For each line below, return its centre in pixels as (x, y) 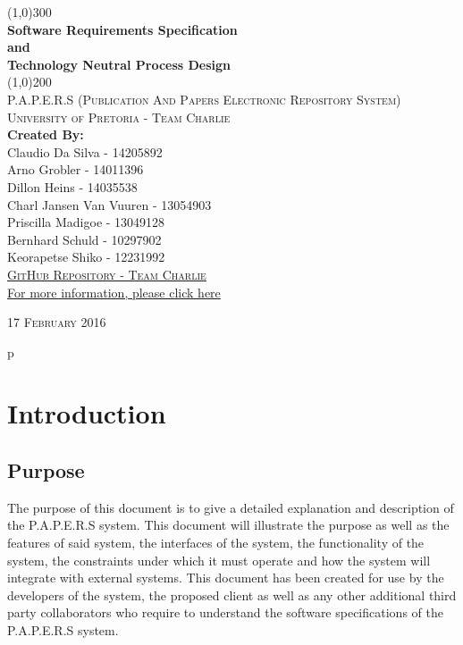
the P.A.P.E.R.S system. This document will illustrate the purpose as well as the (228, 525)
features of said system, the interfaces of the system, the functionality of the (216, 543)
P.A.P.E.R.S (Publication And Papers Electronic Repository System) (204, 99)
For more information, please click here (114, 292)
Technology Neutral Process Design (119, 64)
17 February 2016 (57, 322)
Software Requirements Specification (122, 29)
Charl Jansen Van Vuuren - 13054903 (109, 204)
